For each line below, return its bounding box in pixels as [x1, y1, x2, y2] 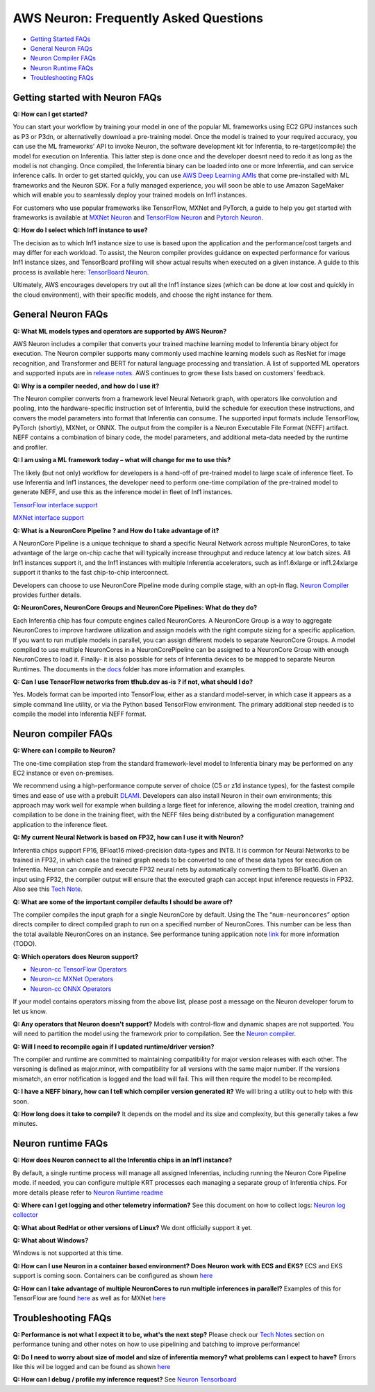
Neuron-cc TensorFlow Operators [30, 965, 127, 973]
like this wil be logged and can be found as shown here [12, 1363, 171, 1371]
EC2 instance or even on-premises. [12, 769, 115, 777]
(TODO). [12, 940, 37, 948]
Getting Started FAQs [30, 35, 91, 43]
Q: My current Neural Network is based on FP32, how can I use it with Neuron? [12, 833, 244, 842]
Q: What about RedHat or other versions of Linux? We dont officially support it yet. [12, 1223, 253, 1231]
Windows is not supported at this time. [12, 1249, 124, 1257]
